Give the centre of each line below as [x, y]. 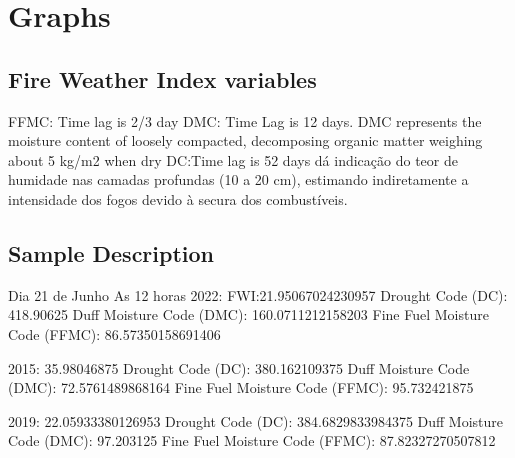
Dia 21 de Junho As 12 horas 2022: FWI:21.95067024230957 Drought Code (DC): [258, 294]
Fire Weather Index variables [162, 78]
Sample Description [111, 252]
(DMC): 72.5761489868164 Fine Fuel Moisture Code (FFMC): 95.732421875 [241, 387]
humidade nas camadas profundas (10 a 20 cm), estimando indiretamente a [238, 179]
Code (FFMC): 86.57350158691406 [114, 333]
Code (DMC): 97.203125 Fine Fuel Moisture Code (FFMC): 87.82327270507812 [252, 440]
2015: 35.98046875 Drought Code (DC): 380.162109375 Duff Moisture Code [239, 367]
